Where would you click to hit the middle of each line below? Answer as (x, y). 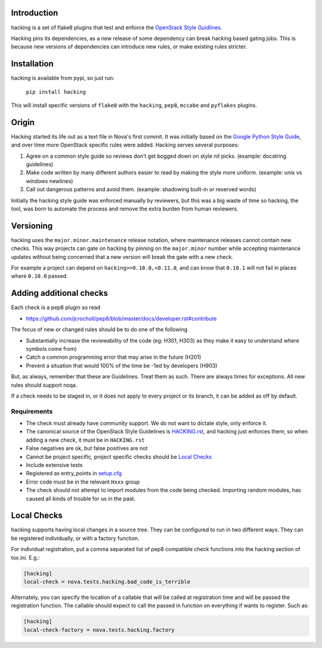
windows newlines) (49, 181)
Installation (32, 64)
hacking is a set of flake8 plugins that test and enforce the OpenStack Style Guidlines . (117, 27)
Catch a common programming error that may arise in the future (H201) (114, 357)
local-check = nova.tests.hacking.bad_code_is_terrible (107, 582)
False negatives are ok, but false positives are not (87, 448)
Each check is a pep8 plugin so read (56, 307)
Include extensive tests (54, 465)
